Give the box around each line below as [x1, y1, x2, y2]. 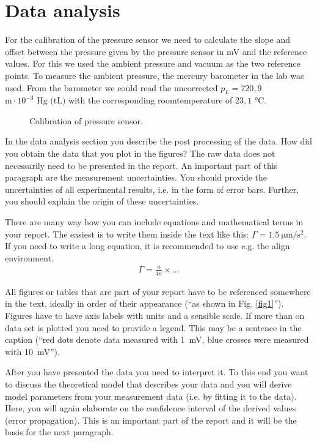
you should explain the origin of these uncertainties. [5, 195, 199, 208]
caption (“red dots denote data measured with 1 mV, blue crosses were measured [5, 333, 309, 346]
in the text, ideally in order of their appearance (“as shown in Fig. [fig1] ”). [5, 297, 284, 310]
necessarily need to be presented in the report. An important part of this [5, 159, 278, 171]
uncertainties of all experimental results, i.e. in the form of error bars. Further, [5, 182, 299, 195]
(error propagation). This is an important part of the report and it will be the [5, 413, 297, 426]
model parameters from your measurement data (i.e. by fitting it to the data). [5, 389, 297, 402]
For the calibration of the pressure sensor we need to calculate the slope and [5, 33, 291, 46]
